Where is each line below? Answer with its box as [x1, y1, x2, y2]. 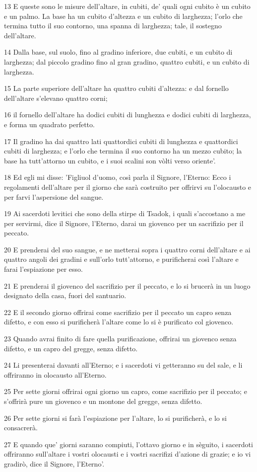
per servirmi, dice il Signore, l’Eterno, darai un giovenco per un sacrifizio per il [4, 218, 244, 228]
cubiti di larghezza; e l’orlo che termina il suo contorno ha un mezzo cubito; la [4, 146, 242, 156]
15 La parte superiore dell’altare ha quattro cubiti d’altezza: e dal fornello [4, 83, 229, 93]
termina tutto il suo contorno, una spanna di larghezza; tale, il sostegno [4, 20, 222, 31]
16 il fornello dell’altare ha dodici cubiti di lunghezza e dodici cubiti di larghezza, [4, 109, 251, 120]
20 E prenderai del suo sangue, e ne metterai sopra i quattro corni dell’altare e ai [4, 244, 251, 254]
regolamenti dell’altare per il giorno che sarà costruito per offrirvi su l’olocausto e [4, 181, 252, 192]
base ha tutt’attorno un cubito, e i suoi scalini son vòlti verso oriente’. [4, 155, 216, 165]
